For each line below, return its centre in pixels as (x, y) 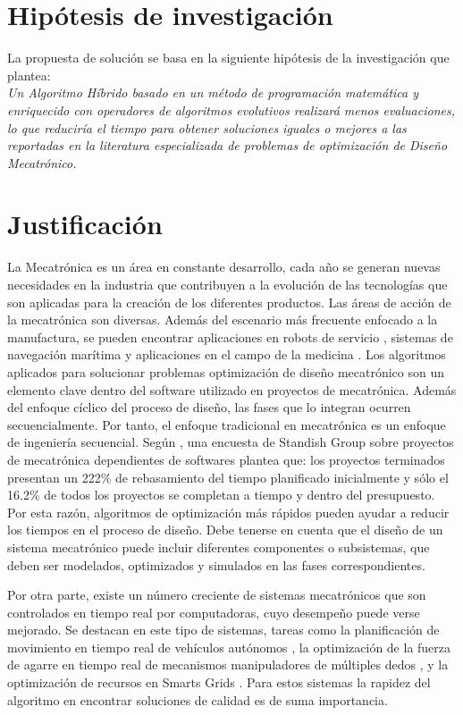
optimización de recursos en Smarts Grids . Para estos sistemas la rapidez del (219, 682)
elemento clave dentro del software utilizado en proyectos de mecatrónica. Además (232, 389)
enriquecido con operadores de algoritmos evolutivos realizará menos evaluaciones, (231, 109)
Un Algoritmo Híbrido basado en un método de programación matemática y (213, 93)
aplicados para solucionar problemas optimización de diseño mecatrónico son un (226, 371)
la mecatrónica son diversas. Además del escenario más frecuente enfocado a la (223, 320)
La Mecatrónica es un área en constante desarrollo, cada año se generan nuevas (224, 267)
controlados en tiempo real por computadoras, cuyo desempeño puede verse (214, 612)
